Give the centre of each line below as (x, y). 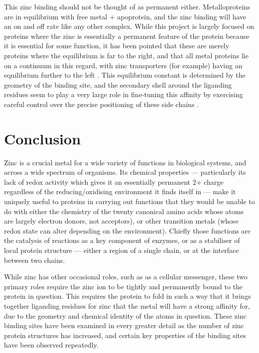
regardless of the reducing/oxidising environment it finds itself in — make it (120, 191)
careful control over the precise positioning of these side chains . (101, 104)
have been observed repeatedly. (51, 345)
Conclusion (43, 138)
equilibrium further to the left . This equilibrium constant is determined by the (125, 75)
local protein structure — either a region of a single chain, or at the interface (122, 250)
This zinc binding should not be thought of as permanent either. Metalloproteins (127, 6)
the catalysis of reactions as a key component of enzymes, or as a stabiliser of (122, 240)
